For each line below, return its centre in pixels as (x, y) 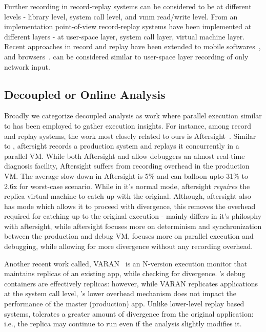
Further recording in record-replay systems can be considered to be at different (128, 6)
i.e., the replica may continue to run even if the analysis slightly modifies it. (123, 324)
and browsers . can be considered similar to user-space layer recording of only (126, 56)
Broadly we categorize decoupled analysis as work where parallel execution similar (133, 116)
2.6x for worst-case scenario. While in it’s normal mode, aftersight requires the (127, 186)
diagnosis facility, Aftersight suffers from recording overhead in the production (127, 166)
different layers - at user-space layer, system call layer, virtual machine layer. (125, 36)
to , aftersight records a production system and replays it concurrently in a (122, 146)
